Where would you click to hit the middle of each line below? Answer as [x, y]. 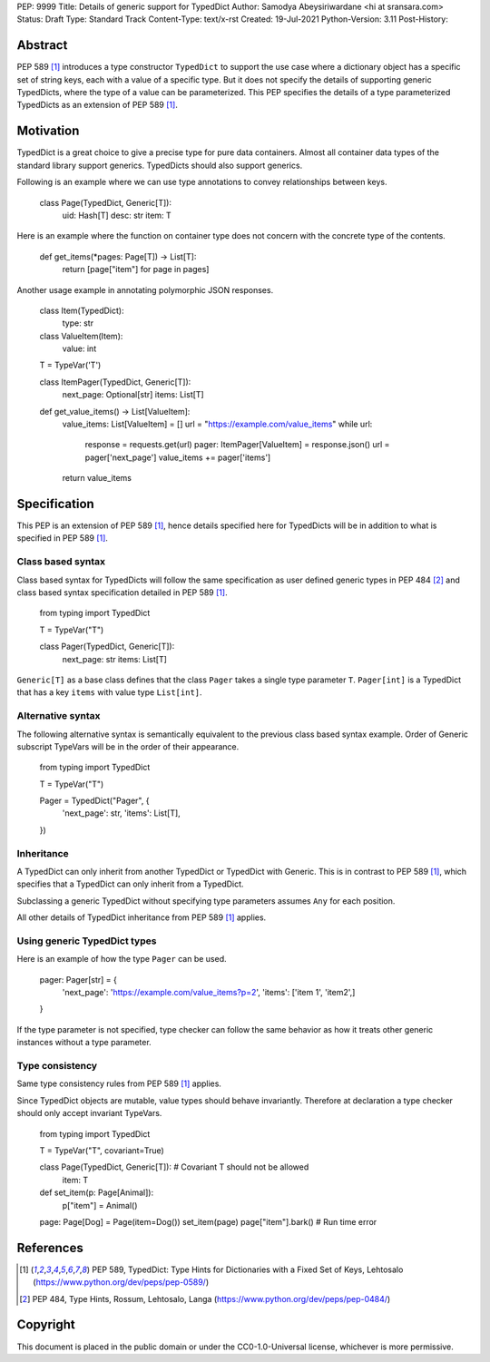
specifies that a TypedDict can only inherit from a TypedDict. [130, 884]
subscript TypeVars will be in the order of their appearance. [128, 746]
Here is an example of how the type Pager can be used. [122, 959]
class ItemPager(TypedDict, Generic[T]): [115, 382]
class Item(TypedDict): [82, 310]
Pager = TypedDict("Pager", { [94, 801]
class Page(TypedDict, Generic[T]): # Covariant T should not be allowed [174, 1167]
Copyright [46, 1325]
